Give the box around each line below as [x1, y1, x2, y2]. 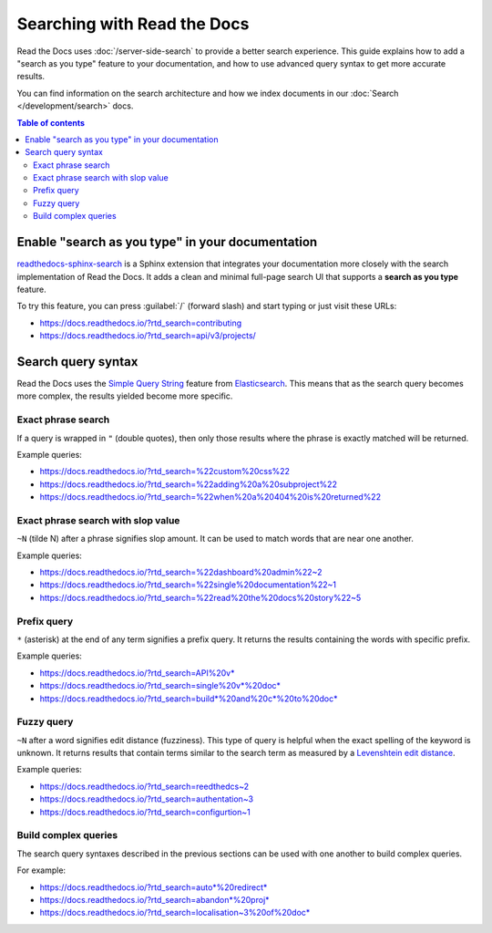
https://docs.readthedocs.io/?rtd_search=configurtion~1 [39, 806, 251, 817]
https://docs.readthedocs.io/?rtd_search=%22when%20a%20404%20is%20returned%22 [39, 492, 382, 503]
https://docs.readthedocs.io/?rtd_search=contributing [39, 317, 242, 328]
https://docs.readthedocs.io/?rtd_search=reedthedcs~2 [39, 781, 250, 792]
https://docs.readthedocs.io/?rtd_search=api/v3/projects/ [39, 330, 257, 341]
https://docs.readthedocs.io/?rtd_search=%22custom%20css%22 [39, 466, 291, 477]
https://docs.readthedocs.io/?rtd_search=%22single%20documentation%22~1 [39, 579, 337, 590]
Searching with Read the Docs [16, 14, 250, 34]
